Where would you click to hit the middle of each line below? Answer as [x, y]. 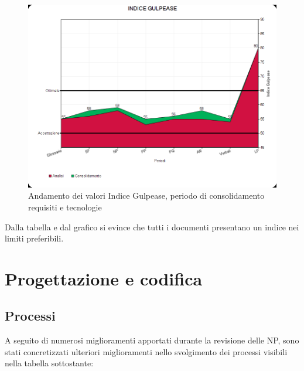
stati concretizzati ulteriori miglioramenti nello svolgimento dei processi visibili [146, 351]
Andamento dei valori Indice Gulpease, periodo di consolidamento [146, 195]
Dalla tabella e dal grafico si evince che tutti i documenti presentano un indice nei [152, 227]
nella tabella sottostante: [49, 363]
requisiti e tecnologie [65, 207]
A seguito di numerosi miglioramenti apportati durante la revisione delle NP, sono [152, 340]
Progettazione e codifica [104, 278]
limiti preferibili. [34, 238]
